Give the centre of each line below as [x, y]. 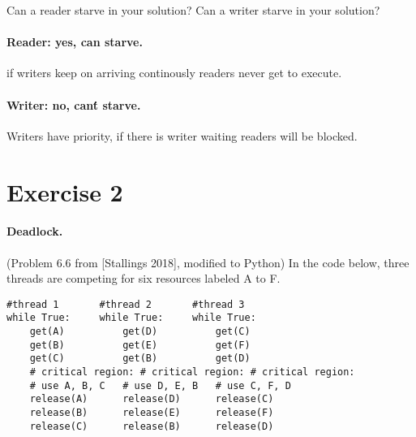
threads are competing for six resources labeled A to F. [144, 278]
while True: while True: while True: [131, 318]
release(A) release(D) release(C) [152, 399]
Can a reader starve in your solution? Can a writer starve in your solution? [193, 10]
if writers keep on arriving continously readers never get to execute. [174, 73]
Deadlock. [35, 231]
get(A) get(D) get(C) [140, 332]
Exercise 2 [65, 191]
